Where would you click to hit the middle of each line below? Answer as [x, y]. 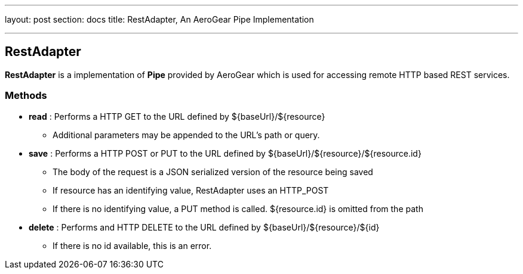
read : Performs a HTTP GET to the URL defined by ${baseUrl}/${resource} [177, 116]
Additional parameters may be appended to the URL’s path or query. [186, 135]
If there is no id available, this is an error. [132, 245]
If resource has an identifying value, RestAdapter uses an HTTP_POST [191, 190]
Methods [26, 96]
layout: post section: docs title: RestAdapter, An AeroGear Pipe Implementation [159, 19]
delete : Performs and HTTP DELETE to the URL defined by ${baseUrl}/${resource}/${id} [204, 227]
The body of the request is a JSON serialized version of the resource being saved [213, 172]
